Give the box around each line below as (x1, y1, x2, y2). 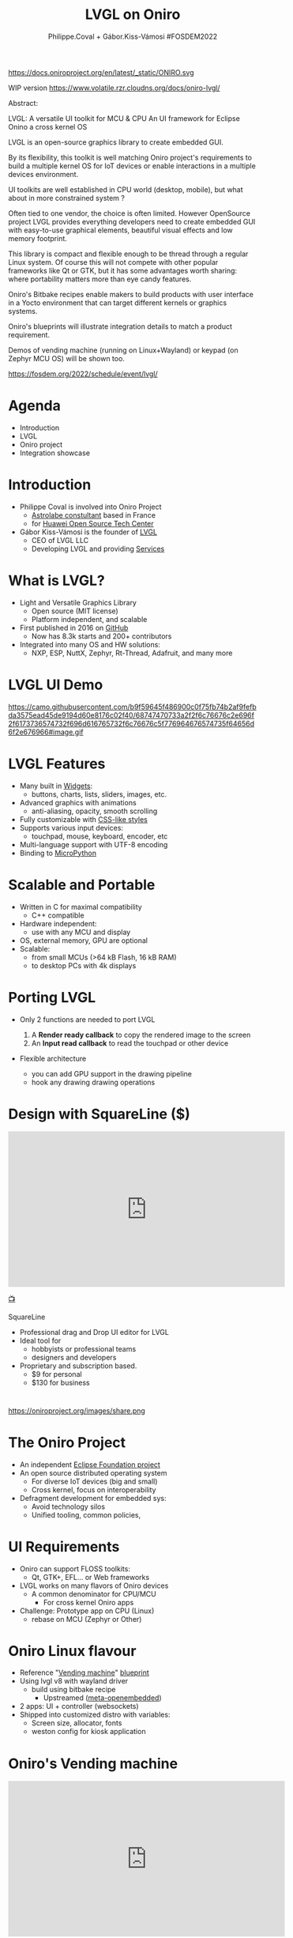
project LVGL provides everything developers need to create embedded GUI (8, 217, 256, 226)
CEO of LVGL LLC (31, 535, 89, 545)
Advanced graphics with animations (19, 797, 137, 807)
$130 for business (31, 1378, 90, 1388)
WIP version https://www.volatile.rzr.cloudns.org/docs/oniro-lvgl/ (8, 83, 220, 92)
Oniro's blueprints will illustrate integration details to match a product (8, 322, 233, 331)
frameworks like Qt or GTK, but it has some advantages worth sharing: (8, 266, 238, 275)
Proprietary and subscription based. (19, 1361, 137, 1371)
